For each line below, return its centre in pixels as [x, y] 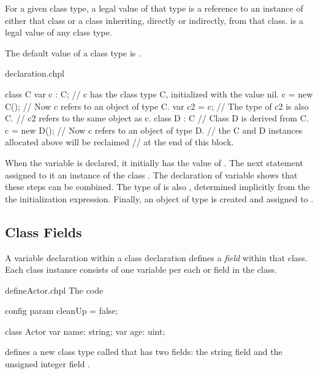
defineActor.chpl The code [54, 290]
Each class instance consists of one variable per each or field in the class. [141, 269]
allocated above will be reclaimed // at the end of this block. [119, 142]
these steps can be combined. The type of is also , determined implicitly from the [157, 187]
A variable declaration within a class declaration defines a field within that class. [156, 257]
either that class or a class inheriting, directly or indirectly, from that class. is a [154, 20]
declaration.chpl [35, 73]
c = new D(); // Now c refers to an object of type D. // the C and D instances [154, 130]
